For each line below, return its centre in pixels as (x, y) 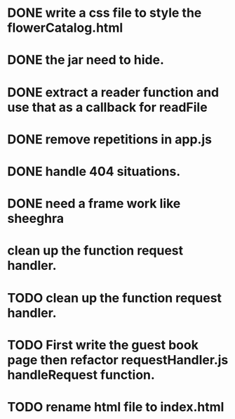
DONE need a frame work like (94, 204)
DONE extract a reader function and (113, 92)
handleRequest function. (81, 375)
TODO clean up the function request (115, 298)
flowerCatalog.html (65, 28)
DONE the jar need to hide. (86, 60)
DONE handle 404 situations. (94, 171)
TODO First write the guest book (103, 345)
